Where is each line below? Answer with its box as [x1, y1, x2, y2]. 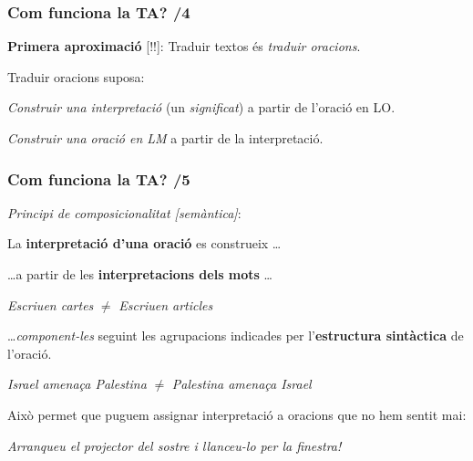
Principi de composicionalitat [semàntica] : [7, 203, 242, 222]
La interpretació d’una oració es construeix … [7, 234, 282, 253]
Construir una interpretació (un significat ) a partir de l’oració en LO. [7, 98, 396, 117]
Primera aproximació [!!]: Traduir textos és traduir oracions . [7, 37, 361, 56]
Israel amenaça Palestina [7, 374, 147, 393]
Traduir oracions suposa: [7, 67, 145, 86]
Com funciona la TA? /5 [7, 167, 190, 190]
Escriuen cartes [7, 295, 94, 314]
